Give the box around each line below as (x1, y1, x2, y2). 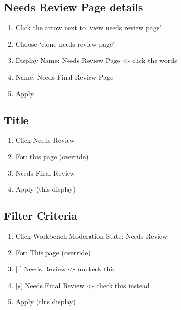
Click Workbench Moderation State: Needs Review (15, 230, 168, 241)
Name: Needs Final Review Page (15, 71, 113, 82)
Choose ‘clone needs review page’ (15, 39, 115, 49)
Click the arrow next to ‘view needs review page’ (15, 22, 161, 33)
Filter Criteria (4, 208, 78, 223)
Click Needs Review (15, 135, 75, 145)
